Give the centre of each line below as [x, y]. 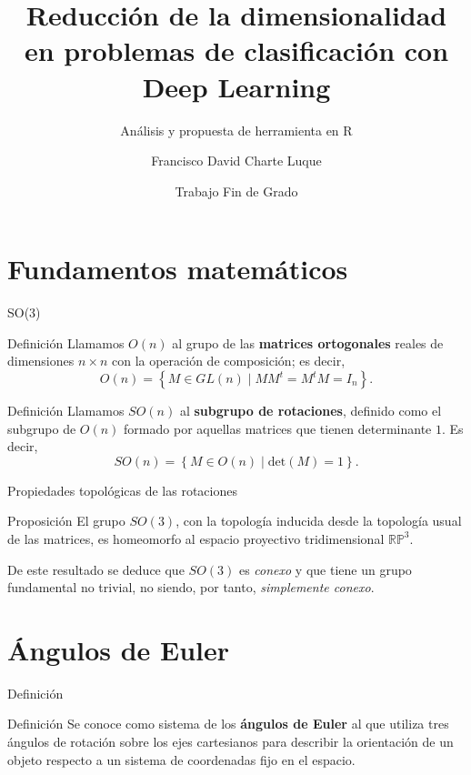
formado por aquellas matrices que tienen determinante [278, 428]
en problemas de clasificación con [236, 50]
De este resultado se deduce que [96, 569]
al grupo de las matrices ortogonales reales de [308, 342]
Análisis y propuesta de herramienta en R [236, 130]
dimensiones [41, 361]
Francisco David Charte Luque [236, 161]
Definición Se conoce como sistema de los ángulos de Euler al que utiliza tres [228, 724]
